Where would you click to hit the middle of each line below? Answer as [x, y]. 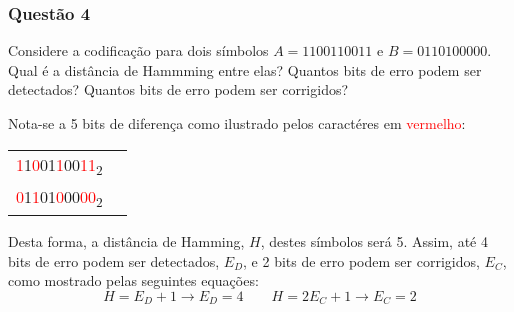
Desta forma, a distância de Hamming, [126, 240]
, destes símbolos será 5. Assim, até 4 [374, 240]
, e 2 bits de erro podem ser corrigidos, [361, 260]
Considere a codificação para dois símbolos [138, 50]
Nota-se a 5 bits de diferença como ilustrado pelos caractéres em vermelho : [237, 123]
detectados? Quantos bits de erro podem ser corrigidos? [178, 89]
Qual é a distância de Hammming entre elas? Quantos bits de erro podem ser [245, 69]
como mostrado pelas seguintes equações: [133, 280]
